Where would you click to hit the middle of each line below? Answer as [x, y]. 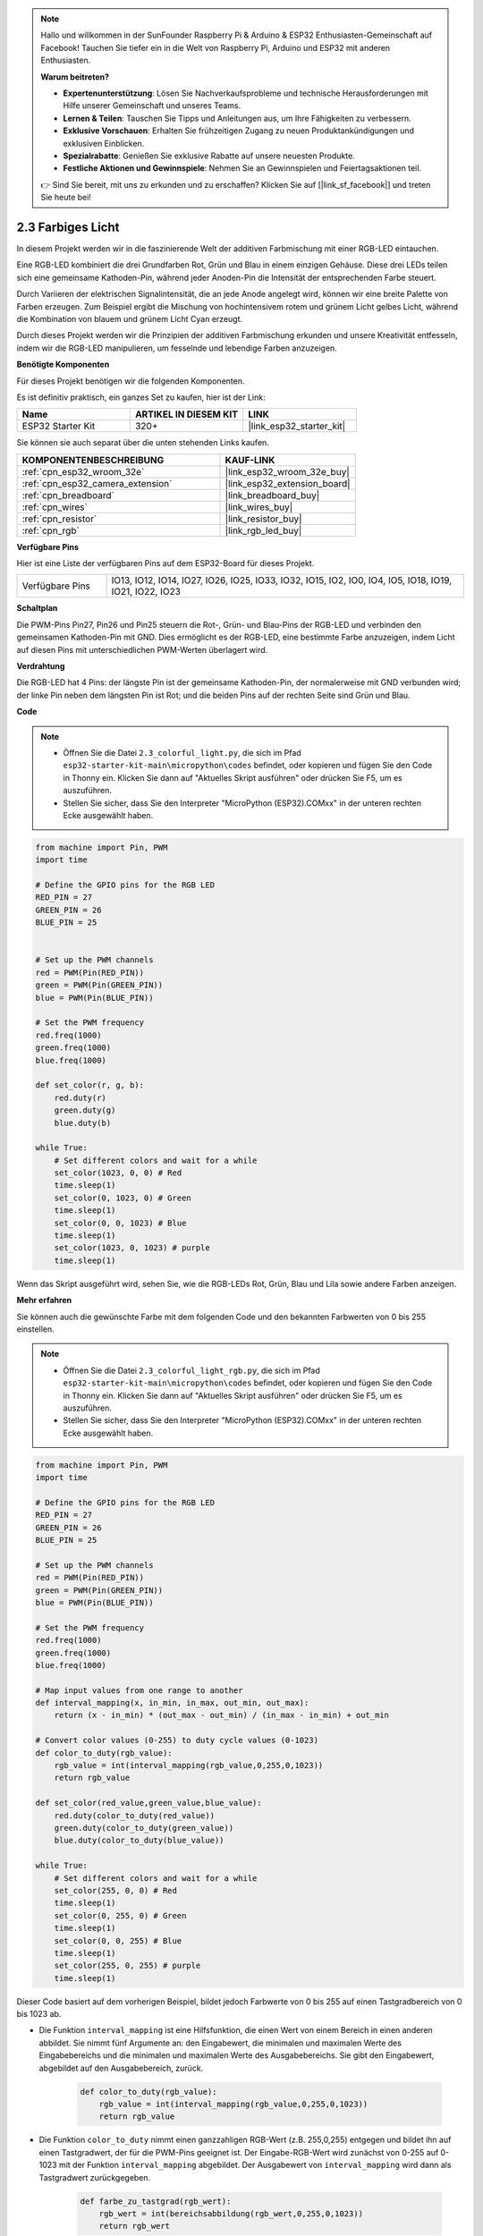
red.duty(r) [80, 1097]
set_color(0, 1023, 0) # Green [123, 1198]
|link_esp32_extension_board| [288, 483]
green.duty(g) [85, 1110]
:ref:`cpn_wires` [55, 507]
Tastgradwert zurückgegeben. [95, 2177]
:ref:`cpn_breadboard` [68, 495]
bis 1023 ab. [39, 2014]
